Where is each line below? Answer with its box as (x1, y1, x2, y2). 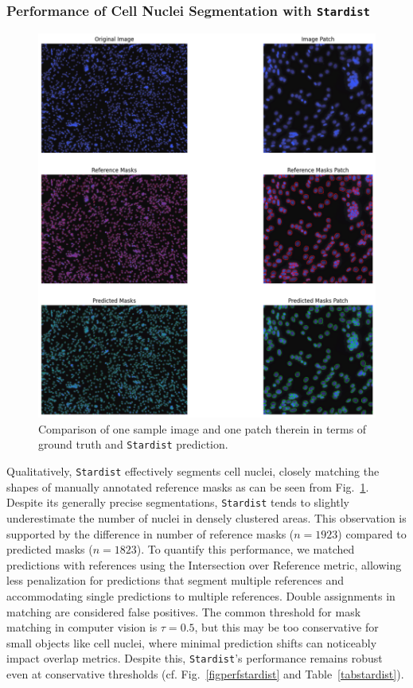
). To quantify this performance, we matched (136, 541, 355, 558)
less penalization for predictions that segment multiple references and (6, 572, 345, 589)
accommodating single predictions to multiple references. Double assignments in (6, 587, 395, 604)
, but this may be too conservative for (194, 619, 379, 636)
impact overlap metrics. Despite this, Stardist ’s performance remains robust (6, 650, 383, 667)
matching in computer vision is (6, 619, 158, 636)
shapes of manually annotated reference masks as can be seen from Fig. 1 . (6, 478, 369, 495)
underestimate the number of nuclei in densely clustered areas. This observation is (6, 510, 407, 527)
